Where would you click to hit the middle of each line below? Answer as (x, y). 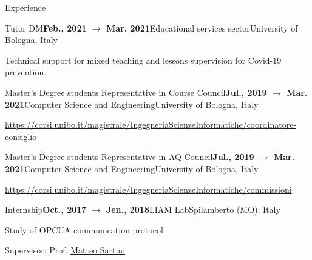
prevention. (26, 72)
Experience (25, 7)
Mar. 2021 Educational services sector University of (202, 28)
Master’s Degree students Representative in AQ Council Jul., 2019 (130, 157)
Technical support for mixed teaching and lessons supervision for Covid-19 (143, 60)
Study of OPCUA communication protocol (84, 229)
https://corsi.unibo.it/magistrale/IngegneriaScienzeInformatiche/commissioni (148, 189)
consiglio (21, 136)
